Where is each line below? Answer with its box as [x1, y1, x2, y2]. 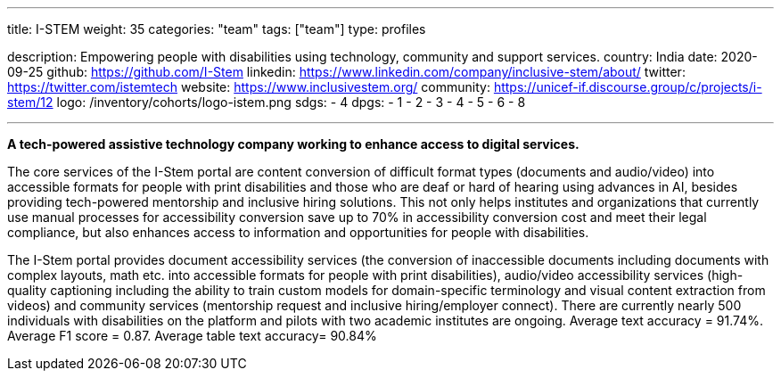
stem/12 [7, 94, 53, 110]
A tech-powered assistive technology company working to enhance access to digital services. [7, 136, 580, 152]
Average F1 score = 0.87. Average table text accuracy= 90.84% [7, 328, 377, 343]
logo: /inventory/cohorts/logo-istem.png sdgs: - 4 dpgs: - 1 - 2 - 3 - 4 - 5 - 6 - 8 [56, 94, 526, 110]
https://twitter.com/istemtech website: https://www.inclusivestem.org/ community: [7, 79, 490, 94]
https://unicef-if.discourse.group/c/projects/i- [493, 79, 762, 94]
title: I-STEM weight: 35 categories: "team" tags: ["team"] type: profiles [7, 21, 426, 37]
